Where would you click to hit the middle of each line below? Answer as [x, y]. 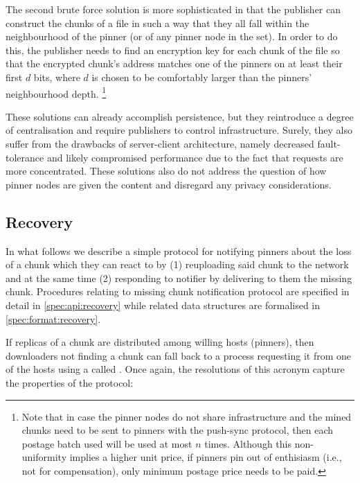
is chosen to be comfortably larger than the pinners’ [202, 77]
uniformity [44, 457]
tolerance [25, 157]
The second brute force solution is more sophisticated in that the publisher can [173, 9]
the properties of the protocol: [70, 382]
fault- [329, 143]
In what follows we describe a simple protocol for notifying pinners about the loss [179, 251]
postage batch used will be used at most [107, 443]
